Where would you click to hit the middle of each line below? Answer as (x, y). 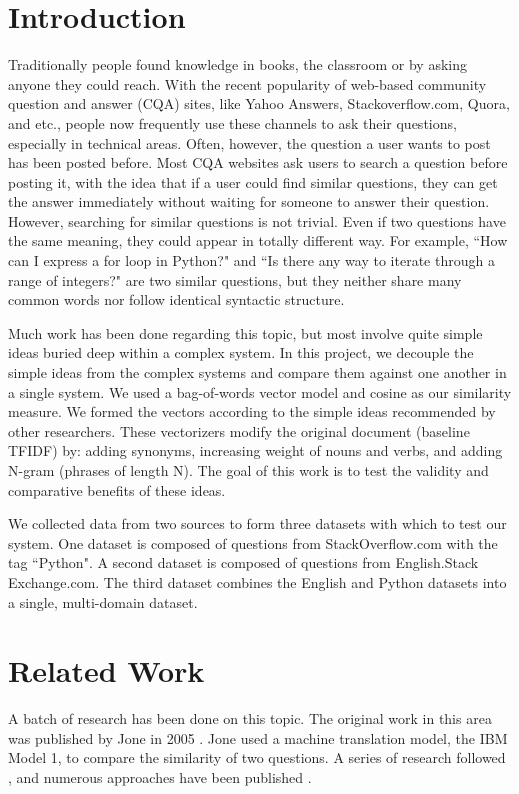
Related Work (106, 670)
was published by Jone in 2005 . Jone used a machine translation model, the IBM (258, 737)
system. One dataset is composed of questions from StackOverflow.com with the (253, 542)
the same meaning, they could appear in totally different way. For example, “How (258, 240)
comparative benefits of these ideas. (117, 489)
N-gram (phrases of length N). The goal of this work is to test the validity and (248, 470)
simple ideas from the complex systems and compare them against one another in (257, 372)
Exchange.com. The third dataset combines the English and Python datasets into (257, 581)
